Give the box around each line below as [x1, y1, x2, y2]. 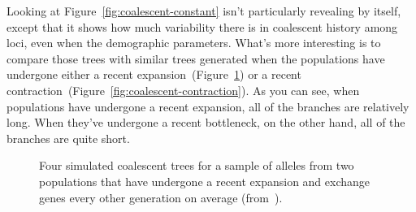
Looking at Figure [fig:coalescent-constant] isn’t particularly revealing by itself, [6, 2, 401, 19]
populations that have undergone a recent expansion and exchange [39, 172, 370, 189]
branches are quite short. [6, 129, 130, 146]
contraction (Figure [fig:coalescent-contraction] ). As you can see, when [6, 81, 360, 98]
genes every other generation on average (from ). [39, 188, 283, 206]
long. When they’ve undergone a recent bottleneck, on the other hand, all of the [6, 114, 405, 131]
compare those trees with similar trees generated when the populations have [6, 50, 385, 67]
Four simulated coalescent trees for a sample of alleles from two [39, 157, 354, 174]
